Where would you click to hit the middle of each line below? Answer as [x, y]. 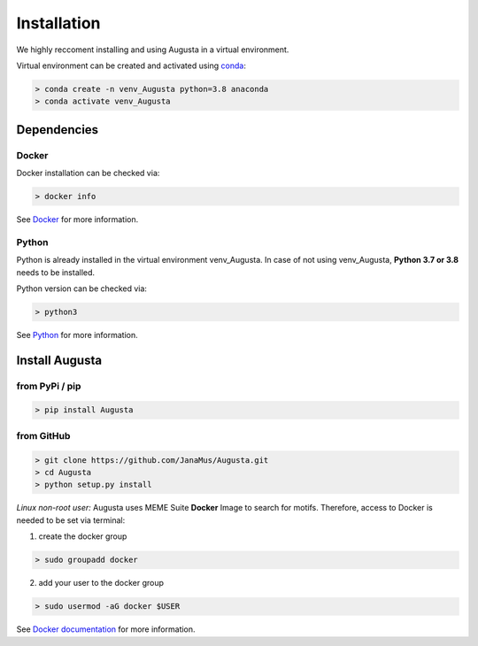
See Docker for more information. [77, 219]
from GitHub [43, 435]
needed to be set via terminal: [71, 520]
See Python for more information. [77, 335]
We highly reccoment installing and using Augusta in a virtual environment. [153, 50]
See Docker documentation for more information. [106, 629]
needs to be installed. [56, 272]
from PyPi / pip [49, 386]
